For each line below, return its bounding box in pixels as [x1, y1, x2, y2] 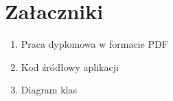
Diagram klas [21, 83, 77, 97]
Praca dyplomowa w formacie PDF [21, 37, 168, 51]
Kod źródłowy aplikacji [21, 59, 119, 74]
